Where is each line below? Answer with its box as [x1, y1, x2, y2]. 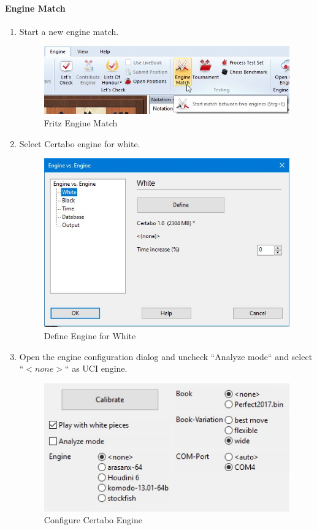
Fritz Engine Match [44, 116, 118, 129]
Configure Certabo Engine [44, 513, 142, 526]
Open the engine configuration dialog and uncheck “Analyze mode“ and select [19, 350, 313, 363]
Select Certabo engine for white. [19, 137, 140, 150]
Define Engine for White [44, 329, 136, 342]
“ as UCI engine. [64, 362, 128, 375]
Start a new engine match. [19, 25, 119, 37]
